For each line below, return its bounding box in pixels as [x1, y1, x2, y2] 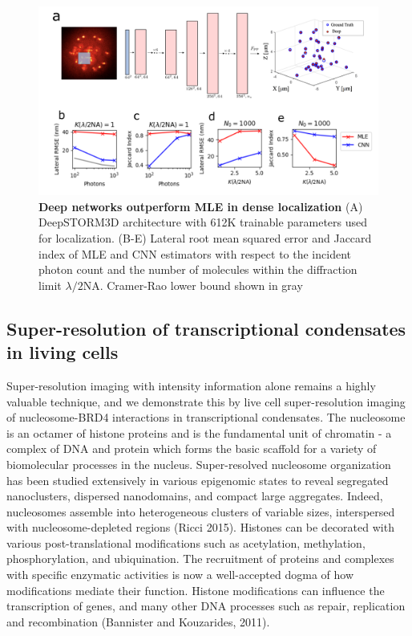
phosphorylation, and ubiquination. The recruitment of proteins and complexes [6, 550, 394, 567]
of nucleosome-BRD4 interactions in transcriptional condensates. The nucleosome [6, 409, 406, 426]
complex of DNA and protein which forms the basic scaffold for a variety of [6, 440, 377, 457]
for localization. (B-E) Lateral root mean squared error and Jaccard [38, 229, 372, 246]
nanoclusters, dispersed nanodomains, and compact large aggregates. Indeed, [6, 487, 383, 504]
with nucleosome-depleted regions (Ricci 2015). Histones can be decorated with [6, 519, 394, 536]
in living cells [6, 340, 119, 365]
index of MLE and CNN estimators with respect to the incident [38, 245, 351, 262]
